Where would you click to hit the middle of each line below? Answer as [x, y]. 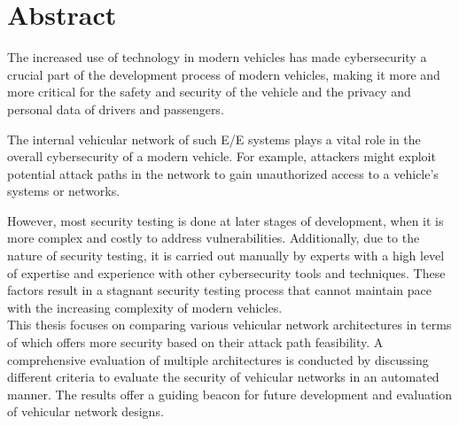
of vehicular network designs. [86, 411]
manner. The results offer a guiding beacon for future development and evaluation [230, 394]
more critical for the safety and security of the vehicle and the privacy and [209, 92]
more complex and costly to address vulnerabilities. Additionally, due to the [214, 238]
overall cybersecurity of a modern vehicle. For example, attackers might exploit [222, 156]
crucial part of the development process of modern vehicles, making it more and [224, 74]
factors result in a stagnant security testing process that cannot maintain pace [220, 290]
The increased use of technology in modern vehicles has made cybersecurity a [217, 57]
